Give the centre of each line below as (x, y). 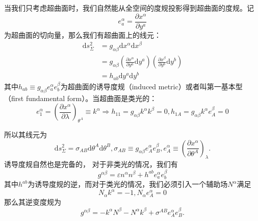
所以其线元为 (25, 134)
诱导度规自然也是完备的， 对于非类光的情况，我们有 (91, 164)
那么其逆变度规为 (33, 202)
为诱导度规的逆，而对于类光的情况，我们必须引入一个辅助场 (128, 184)
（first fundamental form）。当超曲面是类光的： (81, 98)
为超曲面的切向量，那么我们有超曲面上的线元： (83, 34)
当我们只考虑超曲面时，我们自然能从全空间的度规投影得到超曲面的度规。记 (129, 8)
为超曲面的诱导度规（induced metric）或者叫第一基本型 (151, 86)
